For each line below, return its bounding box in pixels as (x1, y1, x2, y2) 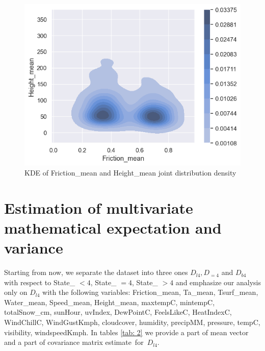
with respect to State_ (4, 277, 75, 287)
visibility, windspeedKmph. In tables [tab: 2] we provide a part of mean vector (4, 327, 249, 337)
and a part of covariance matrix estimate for (4, 337, 144, 347)
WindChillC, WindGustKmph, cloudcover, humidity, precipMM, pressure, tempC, (4, 317, 260, 328)
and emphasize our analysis (175, 277, 261, 287)
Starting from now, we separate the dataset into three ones (4, 267, 188, 278)
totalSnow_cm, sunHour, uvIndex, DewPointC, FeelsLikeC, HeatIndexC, (4, 307, 232, 317)
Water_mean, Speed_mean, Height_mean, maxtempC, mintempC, (4, 296, 215, 307)
